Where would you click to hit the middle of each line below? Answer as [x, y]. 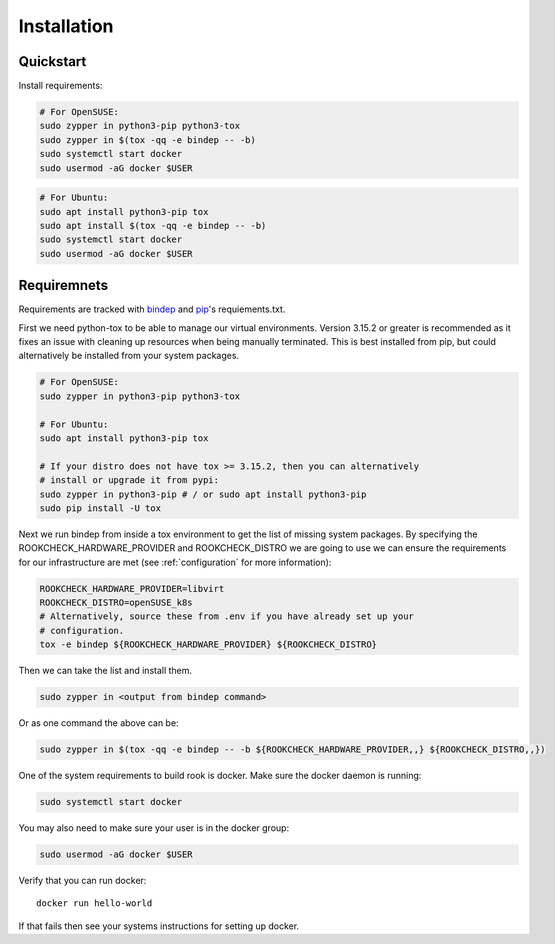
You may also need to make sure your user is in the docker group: [154, 828]
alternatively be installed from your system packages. [129, 356]
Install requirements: [60, 86]
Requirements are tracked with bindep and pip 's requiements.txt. [152, 309]
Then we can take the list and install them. [105, 671]
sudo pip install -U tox [100, 508]
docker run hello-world [94, 903]
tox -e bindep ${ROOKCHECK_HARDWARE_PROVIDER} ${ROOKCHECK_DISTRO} [208, 644]
